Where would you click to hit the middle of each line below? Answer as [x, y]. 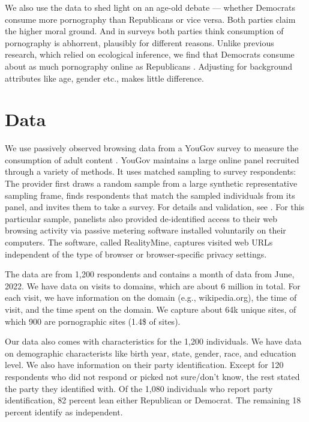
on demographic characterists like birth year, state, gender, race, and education [151, 353]
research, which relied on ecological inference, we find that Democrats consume [150, 54]
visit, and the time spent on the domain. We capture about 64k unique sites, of [151, 309]
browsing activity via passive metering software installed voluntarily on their [145, 230]
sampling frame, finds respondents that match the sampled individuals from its [150, 195]
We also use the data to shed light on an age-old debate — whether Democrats [150, 7]
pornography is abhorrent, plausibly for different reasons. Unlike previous [139, 42]
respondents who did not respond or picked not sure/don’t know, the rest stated [152, 376]
